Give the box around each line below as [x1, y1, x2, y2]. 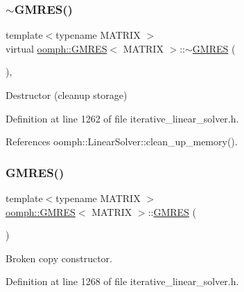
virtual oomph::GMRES [6, 41, 107, 55]
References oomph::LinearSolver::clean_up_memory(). [6, 134, 238, 149]
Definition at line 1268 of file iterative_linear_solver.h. [6, 274, 239, 289]
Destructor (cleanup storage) [6, 88, 128, 102]
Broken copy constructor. [6, 250, 112, 265]
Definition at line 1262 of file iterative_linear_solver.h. [6, 111, 239, 125]
